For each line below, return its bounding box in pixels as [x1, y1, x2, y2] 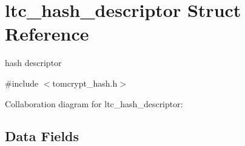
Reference [5, 21, 89, 46]
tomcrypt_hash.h [52, 76, 118, 89]
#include [5, 76, 39, 89]
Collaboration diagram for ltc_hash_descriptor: [5, 97, 183, 110]
